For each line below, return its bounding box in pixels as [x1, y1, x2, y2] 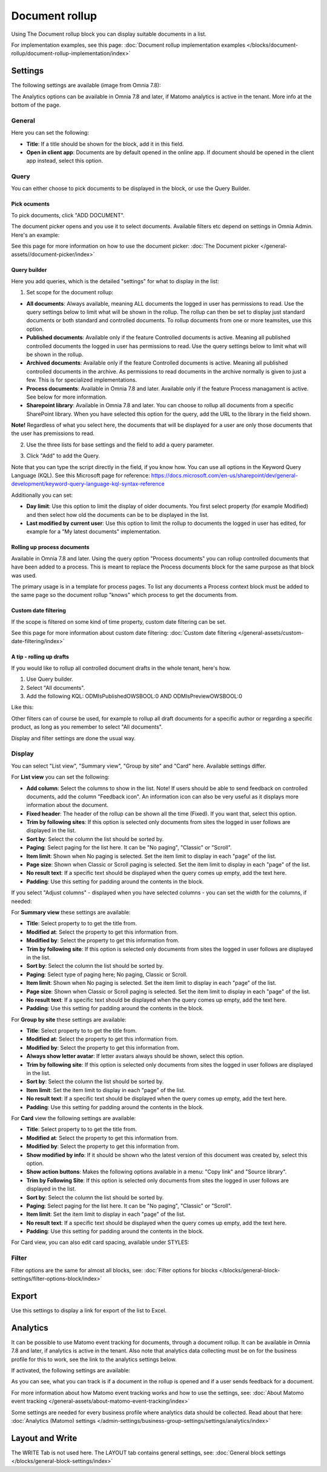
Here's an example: [11, 231, 60, 238]
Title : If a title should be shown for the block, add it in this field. [26, 140, 184, 147]
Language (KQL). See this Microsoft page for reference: [11, 472, 150, 479]
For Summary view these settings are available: [11, 909, 131, 916]
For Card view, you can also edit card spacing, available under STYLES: [11, 1238, 190, 1246]
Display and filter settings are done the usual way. [11, 734, 136, 741]
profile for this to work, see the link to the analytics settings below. [11, 1356, 177, 1363]
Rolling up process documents [11, 544, 90, 551]
